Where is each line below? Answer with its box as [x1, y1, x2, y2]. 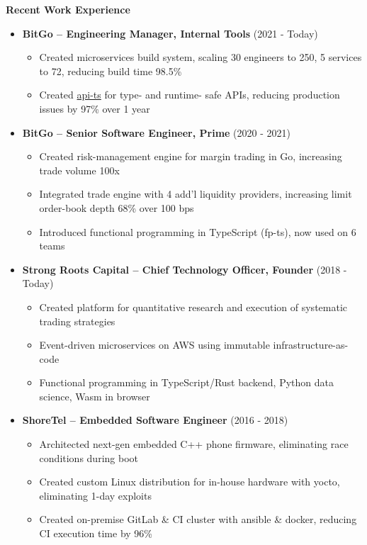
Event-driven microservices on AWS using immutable [39, 337, 270, 352]
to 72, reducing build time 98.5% [39, 63, 182, 78]
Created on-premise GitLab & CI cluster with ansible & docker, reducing [39, 512, 357, 527]
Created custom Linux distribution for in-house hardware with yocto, [39, 474, 340, 489]
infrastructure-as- [273, 337, 349, 352]
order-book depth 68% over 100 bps [39, 200, 194, 215]
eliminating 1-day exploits [39, 488, 152, 502]
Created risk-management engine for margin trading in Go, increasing [39, 149, 342, 164]
